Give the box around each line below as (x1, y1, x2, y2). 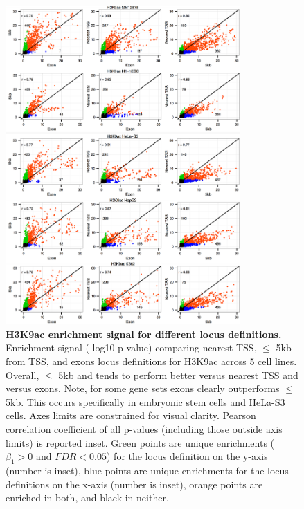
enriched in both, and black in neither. (6, 490, 169, 505)
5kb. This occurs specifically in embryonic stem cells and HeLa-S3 (6, 394, 285, 409)
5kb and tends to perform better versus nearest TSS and (58, 367, 298, 382)
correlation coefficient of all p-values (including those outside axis (6, 422, 283, 436)
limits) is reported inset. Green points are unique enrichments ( (6, 435, 275, 450)
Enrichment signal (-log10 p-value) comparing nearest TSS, (6, 340, 257, 355)
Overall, (6, 367, 39, 382)
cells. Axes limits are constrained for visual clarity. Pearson (6, 408, 256, 423)
